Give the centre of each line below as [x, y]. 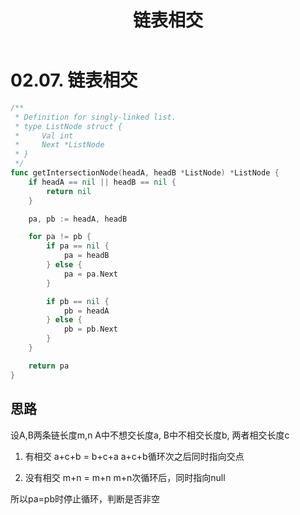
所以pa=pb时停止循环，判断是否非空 [85, 498]
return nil [69, 191]
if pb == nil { [78, 301]
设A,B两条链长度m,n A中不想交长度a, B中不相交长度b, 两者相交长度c [150, 435]
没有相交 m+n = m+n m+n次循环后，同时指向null [125, 477]
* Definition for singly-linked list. [95, 117]
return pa [49, 366]
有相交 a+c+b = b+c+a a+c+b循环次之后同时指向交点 [134, 456]
